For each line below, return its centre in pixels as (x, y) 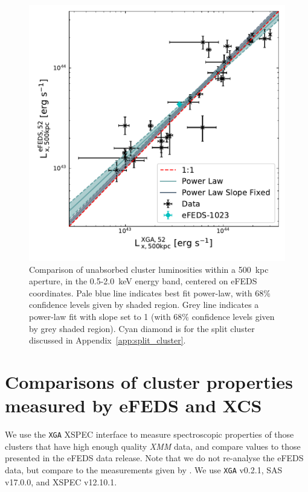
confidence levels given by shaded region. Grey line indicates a (144, 305)
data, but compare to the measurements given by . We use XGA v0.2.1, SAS (144, 469)
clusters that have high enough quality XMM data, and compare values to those (153, 446)
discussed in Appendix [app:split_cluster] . (107, 340)
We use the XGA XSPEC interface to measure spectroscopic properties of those (149, 434)
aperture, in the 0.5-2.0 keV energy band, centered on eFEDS (143, 281)
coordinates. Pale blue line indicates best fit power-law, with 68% (150, 292)
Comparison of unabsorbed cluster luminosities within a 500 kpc (149, 269)
